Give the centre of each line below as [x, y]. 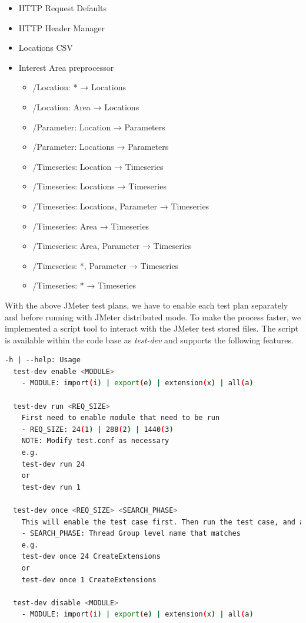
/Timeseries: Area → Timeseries [91, 226]
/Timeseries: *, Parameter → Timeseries [106, 265]
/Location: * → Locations [79, 87]
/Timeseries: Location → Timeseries [98, 166]
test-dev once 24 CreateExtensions [91, 557]
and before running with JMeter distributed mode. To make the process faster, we [153, 317]
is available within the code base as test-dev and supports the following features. [149, 340]
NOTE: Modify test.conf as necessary [95, 441]
